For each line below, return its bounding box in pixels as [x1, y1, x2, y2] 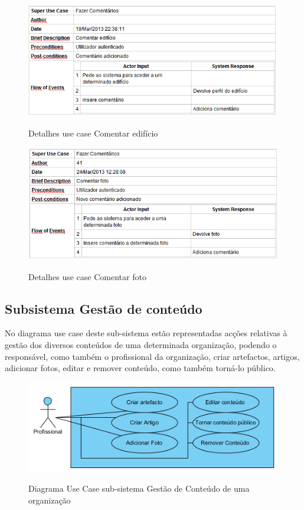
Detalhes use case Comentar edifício [28, 126, 158, 139]
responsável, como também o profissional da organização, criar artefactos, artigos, [5, 350, 300, 362]
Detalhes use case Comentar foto [28, 270, 146, 282]
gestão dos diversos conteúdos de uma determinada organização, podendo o [5, 338, 277, 350]
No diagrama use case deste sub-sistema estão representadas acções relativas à [5, 327, 287, 339]
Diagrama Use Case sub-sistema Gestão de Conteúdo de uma [28, 482, 250, 494]
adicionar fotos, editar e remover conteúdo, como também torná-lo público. [5, 362, 276, 374]
